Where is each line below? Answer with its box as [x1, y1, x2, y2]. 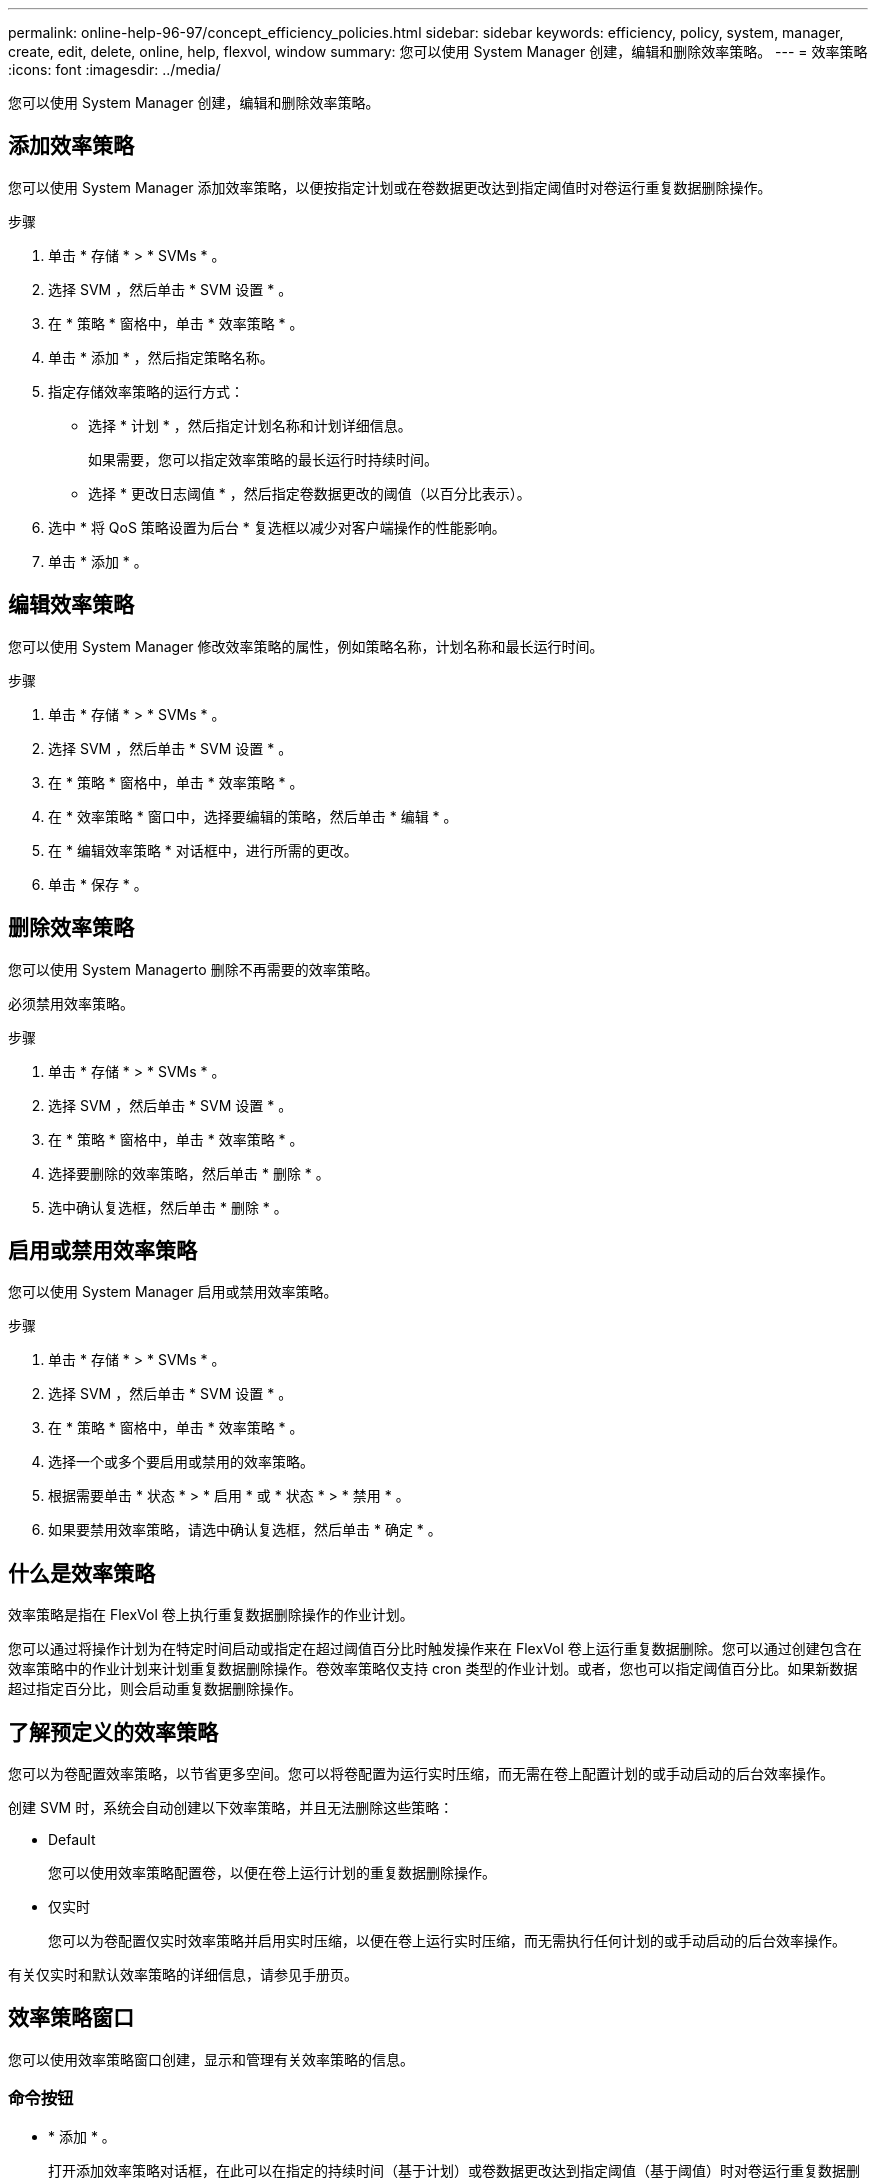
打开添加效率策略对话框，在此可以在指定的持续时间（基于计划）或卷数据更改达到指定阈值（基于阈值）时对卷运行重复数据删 [48, 2161, 860, 2179]
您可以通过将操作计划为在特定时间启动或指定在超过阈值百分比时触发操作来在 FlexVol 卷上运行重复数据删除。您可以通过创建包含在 [8, 1640, 862, 1658]
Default [48, 1831, 96, 1849]
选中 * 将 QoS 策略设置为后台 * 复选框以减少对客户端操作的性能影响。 [48, 518, 506, 536]
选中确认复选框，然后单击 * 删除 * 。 [48, 1198, 288, 1216]
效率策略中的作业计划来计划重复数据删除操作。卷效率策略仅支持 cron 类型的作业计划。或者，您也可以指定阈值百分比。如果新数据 [8, 1660, 858, 1678]
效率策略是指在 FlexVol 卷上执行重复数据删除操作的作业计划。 [8, 1606, 414, 1624]
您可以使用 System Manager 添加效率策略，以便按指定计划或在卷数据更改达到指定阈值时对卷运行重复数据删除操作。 [8, 178, 772, 196]
